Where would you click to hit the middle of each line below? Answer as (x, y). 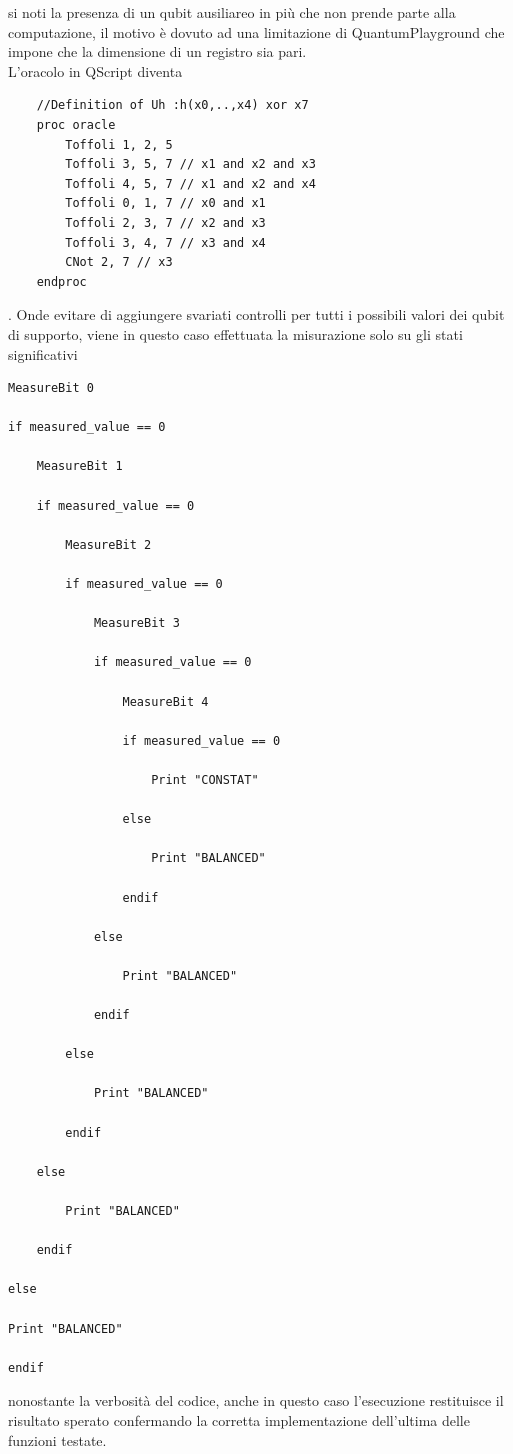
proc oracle (76, 124)
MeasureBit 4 (165, 701)
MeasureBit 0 (51, 388)
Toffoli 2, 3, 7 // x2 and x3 (165, 222)
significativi (43, 353)
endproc (61, 281)
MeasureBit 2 (108, 544)
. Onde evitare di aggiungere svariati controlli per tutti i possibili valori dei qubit (256, 314)
